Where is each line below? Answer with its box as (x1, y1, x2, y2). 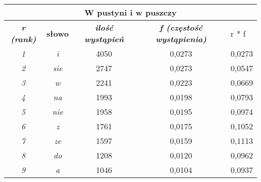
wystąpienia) (155, 33, 207, 45)
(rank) (11, 33, 36, 45)
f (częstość (160, 22, 203, 33)
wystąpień (84, 33, 124, 45)
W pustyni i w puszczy (84, 7, 177, 18)
